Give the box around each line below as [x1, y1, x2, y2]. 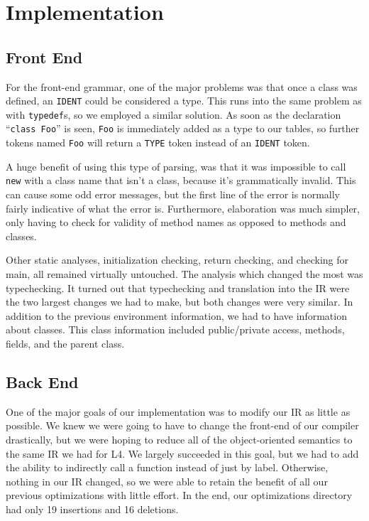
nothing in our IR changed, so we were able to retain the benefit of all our [6, 473, 328, 488]
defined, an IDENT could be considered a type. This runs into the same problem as [6, 93, 362, 108]
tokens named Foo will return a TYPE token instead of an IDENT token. [6, 135, 310, 150]
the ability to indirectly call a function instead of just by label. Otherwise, [6, 460, 329, 475]
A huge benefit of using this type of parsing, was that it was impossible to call [6, 159, 346, 173]
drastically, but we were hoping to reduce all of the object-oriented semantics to [6, 431, 353, 446]
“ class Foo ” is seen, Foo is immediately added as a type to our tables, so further [6, 121, 360, 136]
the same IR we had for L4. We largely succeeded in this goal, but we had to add [6, 446, 359, 461]
